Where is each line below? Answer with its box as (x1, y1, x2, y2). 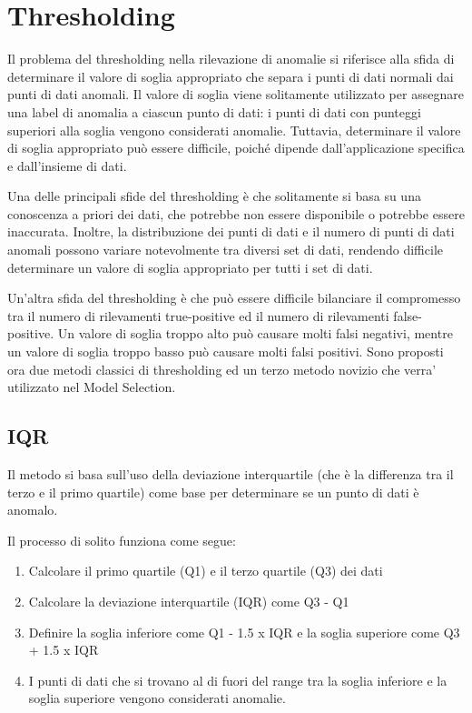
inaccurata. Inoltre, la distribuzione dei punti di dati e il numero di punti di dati (7, 222, 455, 241)
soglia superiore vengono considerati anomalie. (28, 688, 286, 708)
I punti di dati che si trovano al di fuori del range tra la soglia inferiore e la (28, 670, 447, 689)
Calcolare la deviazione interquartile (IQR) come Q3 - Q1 (28, 591, 349, 610)
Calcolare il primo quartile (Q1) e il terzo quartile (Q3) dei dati (28, 561, 383, 580)
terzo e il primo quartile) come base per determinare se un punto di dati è (7, 482, 419, 501)
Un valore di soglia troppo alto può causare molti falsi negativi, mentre (57, 324, 453, 343)
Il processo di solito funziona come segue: (7, 530, 236, 549)
